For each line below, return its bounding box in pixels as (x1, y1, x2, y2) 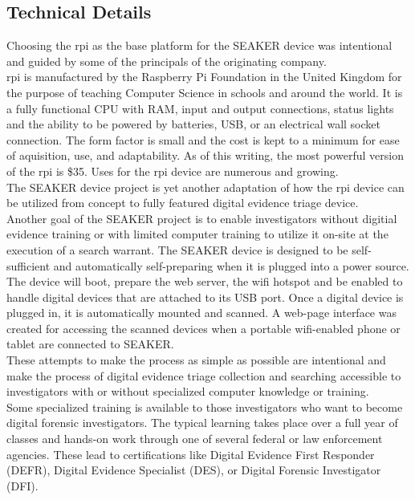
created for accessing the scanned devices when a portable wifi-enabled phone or (6, 319, 401, 336)
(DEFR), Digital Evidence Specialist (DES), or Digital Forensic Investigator (6, 461, 381, 478)
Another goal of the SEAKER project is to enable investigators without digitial (6, 209, 397, 226)
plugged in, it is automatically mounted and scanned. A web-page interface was (6, 304, 397, 321)
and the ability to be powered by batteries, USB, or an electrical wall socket (6, 116, 380, 132)
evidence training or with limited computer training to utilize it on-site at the (6, 226, 389, 242)
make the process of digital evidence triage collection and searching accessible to (6, 367, 401, 384)
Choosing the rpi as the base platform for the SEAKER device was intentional (6, 37, 393, 54)
